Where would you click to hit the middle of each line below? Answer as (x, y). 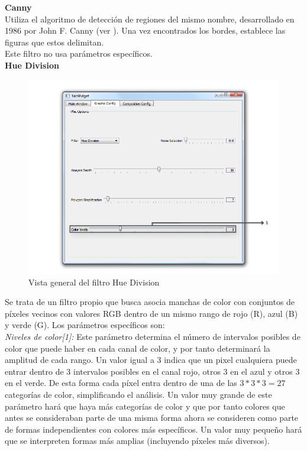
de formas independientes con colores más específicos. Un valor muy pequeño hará (153, 429)
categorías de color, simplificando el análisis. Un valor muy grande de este (138, 395)
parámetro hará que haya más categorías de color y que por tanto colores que (145, 406)
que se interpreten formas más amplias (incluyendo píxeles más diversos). (137, 441)
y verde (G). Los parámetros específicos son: (85, 325)
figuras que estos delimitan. (54, 42)
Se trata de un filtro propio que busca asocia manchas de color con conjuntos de (150, 302)
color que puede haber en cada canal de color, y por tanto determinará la (138, 348)
